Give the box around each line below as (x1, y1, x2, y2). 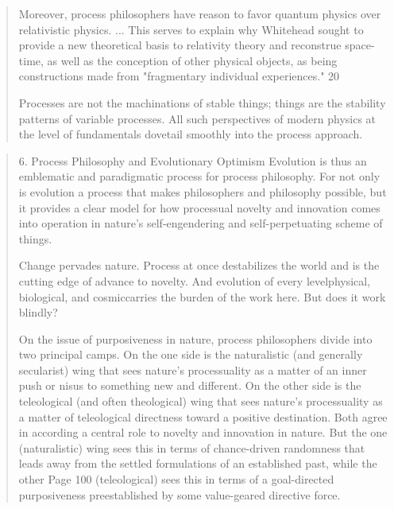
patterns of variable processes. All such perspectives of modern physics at (18, 110, 377, 126)
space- (345, 37, 375, 53)
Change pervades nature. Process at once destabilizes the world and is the (18, 257, 380, 274)
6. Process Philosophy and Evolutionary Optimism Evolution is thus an (18, 152, 367, 169)
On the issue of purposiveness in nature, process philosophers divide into (18, 330, 373, 347)
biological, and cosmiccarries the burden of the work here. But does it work (18, 288, 386, 305)
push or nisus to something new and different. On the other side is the (18, 377, 361, 394)
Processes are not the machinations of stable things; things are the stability (18, 94, 386, 111)
